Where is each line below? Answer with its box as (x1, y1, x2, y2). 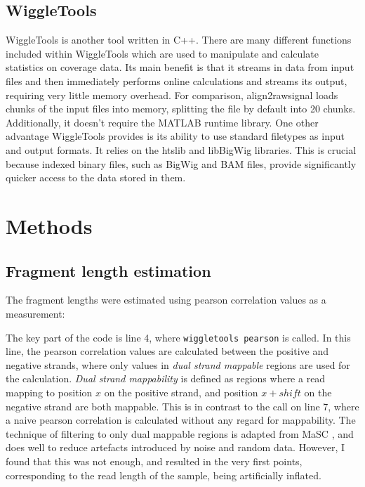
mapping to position (6, 384, 93, 399)
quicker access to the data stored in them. (6, 170, 186, 185)
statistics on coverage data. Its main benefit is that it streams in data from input (6, 60, 354, 74)
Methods (6, 211, 93, 240)
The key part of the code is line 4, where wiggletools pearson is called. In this (6, 330, 351, 344)
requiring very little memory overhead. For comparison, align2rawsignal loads (6, 87, 338, 102)
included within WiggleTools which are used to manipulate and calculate (6, 46, 319, 60)
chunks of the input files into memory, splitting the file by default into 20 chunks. (6, 101, 356, 116)
